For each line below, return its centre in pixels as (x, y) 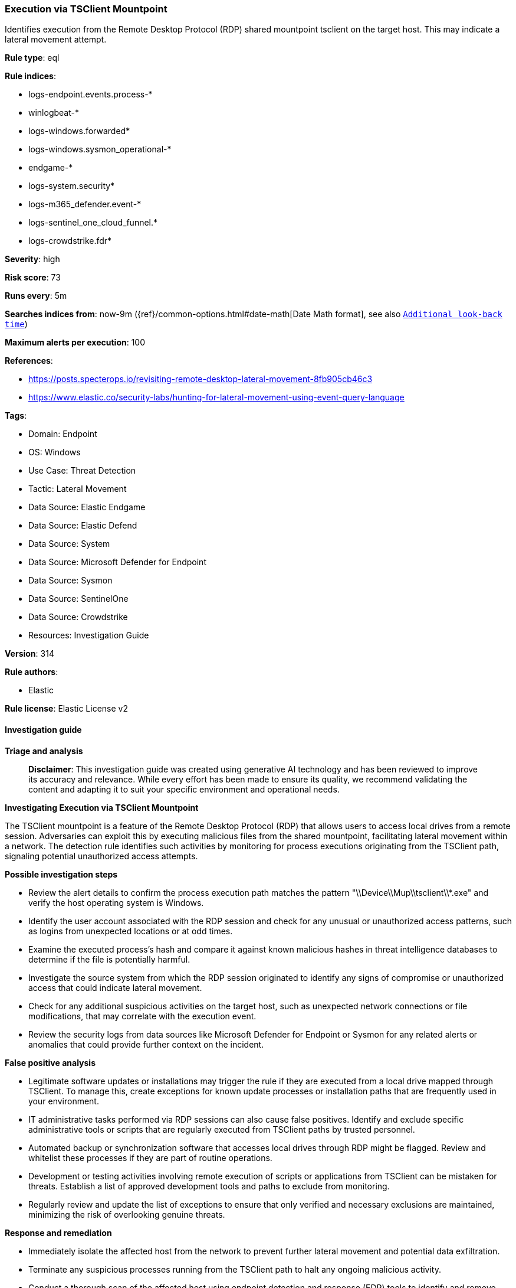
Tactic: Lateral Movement (78, 489)
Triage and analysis (44, 751)
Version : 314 (29, 654)
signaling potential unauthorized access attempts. (101, 856)
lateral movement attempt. (56, 40)
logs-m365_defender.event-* (85, 204)
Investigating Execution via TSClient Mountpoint (102, 807)
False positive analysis (50, 1062)
